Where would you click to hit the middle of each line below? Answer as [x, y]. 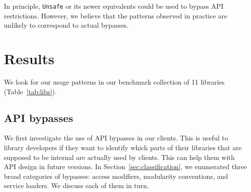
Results [29, 59]
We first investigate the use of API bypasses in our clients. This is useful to [116, 138]
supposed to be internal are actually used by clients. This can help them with [119, 157]
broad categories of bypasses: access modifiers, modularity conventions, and [116, 176]
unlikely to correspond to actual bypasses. [66, 25]
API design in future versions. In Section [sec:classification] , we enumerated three [125, 166]
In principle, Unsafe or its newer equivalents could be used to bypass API [114, 6]
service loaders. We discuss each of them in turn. [76, 185]
